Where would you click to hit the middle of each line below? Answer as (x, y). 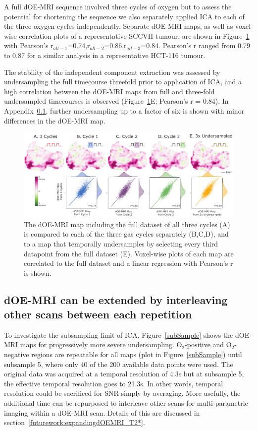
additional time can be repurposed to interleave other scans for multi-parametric (126, 403)
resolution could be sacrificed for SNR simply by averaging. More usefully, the (122, 393)
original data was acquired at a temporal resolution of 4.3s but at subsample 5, (124, 374)
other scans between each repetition (98, 314)
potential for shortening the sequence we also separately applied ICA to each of (124, 16)
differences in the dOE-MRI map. (55, 120)
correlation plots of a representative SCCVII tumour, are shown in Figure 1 (134, 35)
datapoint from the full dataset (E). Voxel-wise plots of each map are (129, 253)
